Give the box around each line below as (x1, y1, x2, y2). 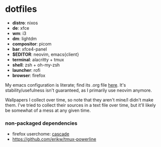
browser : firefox (12, 72, 46, 78)
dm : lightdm (12, 36, 37, 42)
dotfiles (5, 3, 37, 15)
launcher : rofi (12, 67, 41, 73)
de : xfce (12, 25, 30, 31)
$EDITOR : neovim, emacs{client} (12, 51, 79, 57)
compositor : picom (12, 41, 52, 47)
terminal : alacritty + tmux (12, 56, 64, 62)
